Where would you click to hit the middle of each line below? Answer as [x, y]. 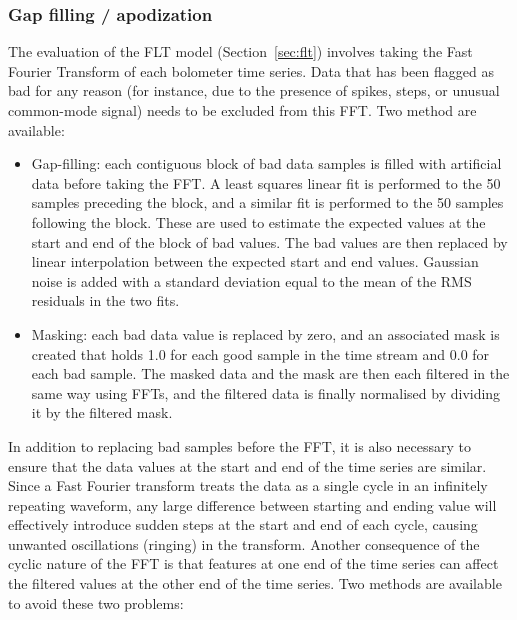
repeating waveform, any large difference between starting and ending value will [252, 504]
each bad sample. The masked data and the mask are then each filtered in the [270, 373]
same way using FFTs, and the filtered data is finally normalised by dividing [266, 392]
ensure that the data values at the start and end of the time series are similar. [247, 465]
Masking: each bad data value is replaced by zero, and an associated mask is [265, 333]
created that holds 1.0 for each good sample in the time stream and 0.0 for [260, 353]
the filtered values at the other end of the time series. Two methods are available [255, 583]
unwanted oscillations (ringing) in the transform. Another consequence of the [244, 543]
